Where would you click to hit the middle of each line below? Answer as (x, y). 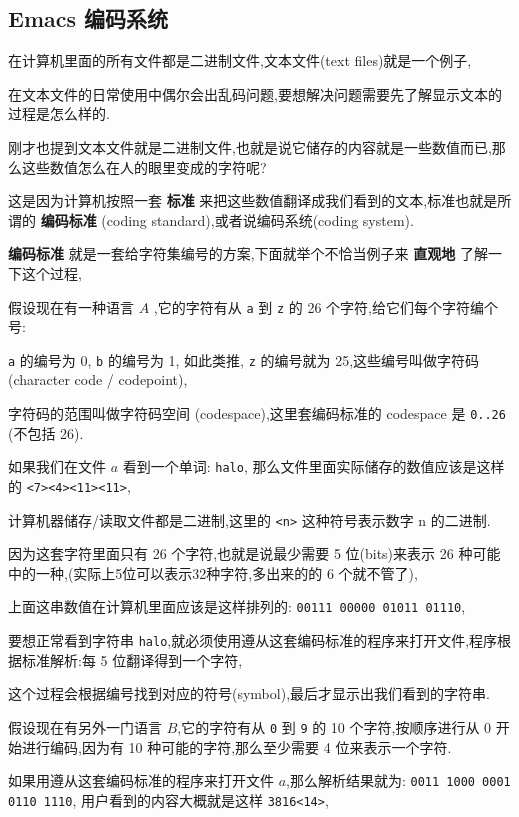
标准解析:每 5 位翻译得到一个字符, (132, 659)
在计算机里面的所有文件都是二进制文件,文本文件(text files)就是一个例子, (240, 60)
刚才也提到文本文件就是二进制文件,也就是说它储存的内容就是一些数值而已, (250, 146)
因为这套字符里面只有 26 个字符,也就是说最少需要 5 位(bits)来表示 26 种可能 (254, 553)
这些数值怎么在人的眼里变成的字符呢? (144, 166)
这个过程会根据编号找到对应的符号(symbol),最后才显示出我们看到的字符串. (249, 693)
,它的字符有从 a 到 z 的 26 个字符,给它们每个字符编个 (325, 306)
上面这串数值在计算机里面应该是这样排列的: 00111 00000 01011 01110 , (237, 606)
